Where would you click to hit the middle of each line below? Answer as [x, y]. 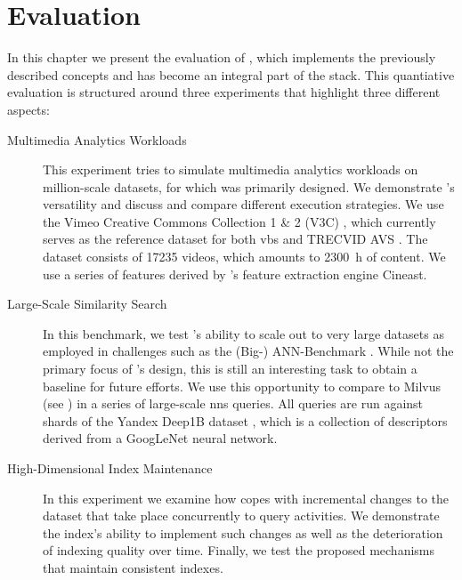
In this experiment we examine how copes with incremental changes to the [246, 498]
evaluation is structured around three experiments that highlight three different [224, 92]
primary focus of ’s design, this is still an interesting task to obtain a [230, 369]
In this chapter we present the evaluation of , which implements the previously [222, 57]
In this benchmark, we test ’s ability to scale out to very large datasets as [243, 333]
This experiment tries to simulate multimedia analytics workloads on [231, 169]
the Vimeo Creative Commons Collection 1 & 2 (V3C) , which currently [239, 221]
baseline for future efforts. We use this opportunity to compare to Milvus [242, 386]
